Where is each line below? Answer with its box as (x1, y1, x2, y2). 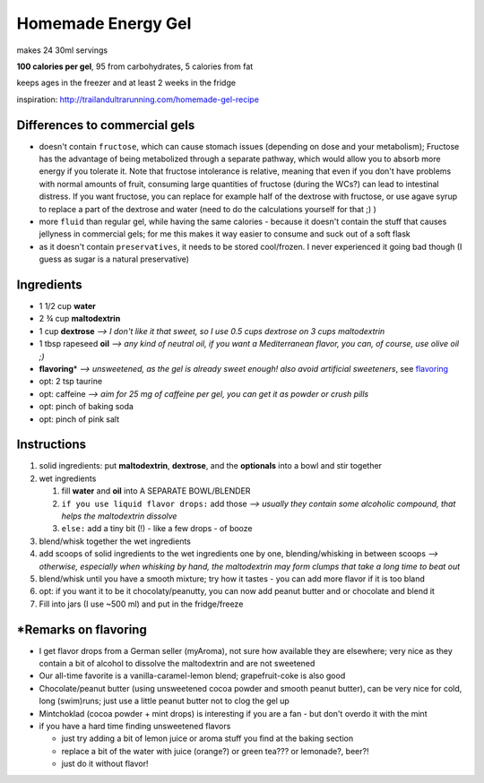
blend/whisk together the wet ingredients (39, 536, 192, 546)
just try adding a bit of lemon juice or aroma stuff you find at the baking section (61, 733, 354, 744)
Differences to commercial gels (16, 117, 195, 133)
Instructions (16, 437, 87, 452)
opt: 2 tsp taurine (39, 376, 103, 387)
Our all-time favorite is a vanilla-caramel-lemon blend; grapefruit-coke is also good (39, 670, 346, 681)
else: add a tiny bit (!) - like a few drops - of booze (61, 523, 253, 534)
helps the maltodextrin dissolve (61, 511, 177, 521)
